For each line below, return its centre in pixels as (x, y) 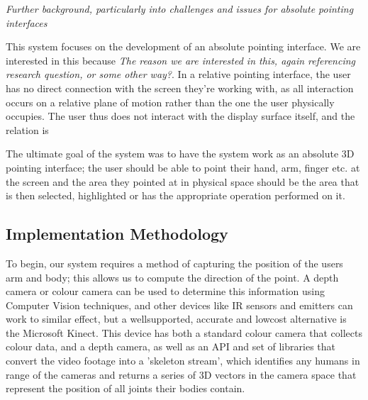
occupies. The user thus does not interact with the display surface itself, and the (180, 116)
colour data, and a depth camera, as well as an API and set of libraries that (171, 346)
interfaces (27, 22)
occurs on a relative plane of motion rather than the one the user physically (170, 102)
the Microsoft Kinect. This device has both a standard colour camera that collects (184, 332)
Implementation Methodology (117, 234)
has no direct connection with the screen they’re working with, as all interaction (180, 88)
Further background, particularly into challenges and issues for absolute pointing (180, 9)
